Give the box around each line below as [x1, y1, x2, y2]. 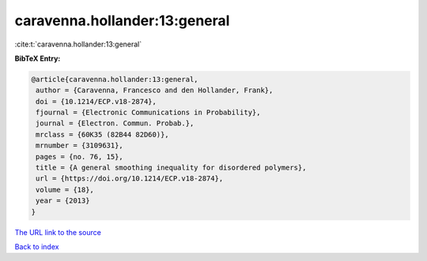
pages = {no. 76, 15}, [36, 152, 124, 161]
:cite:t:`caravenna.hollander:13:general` [14, 39, 142, 49]
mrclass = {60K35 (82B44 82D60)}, [36, 130, 169, 139]
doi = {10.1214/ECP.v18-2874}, [36, 97, 157, 106]
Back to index [14, 241, 59, 252]
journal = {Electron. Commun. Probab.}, [36, 119, 195, 128]
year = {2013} [36, 196, 90, 205]
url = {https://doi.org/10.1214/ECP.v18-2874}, [36, 174, 224, 183]
